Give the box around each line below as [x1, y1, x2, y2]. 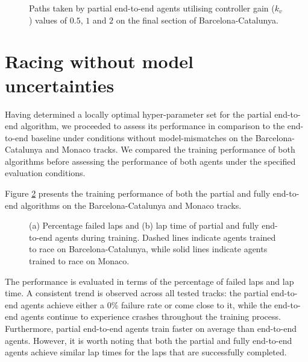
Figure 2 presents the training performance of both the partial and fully [5, 187, 271, 200]
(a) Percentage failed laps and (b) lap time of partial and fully [29, 219, 259, 232]
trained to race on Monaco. [29, 255, 130, 267]
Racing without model [5, 49, 194, 74]
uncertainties [5, 72, 115, 97]
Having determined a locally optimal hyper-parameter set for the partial [5, 107, 272, 120]
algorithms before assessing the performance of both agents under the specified [5, 154, 296, 167]
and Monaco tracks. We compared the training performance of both [45, 143, 295, 156]
